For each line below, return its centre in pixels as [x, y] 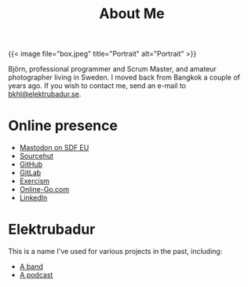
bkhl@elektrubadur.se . [45, 94]
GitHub [31, 164]
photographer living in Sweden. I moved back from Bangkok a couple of [124, 77]
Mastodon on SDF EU [54, 148]
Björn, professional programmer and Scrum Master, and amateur [113, 69]
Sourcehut [36, 156]
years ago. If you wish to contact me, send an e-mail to [97, 86]
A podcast [36, 275]
